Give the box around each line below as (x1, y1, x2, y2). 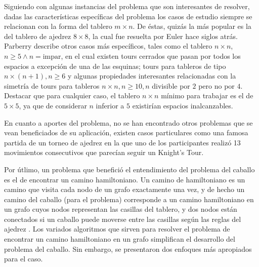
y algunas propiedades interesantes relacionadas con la (67, 70, 236, 81)
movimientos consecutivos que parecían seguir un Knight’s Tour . (4, 147, 204, 158)
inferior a (96, 100, 124, 110)
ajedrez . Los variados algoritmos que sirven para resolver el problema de (4, 223, 230, 234)
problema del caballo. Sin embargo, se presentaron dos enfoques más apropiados (4, 243, 252, 254)
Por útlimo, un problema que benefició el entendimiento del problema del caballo (4, 164, 255, 174)
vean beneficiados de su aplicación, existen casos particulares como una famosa (4, 127, 248, 138)
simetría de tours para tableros (4, 80, 100, 91)
